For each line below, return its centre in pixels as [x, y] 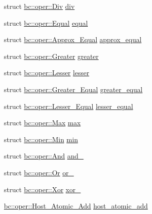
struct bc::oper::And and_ [44, 156]
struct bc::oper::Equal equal [46, 23]
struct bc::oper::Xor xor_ [42, 189]
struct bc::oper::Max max [42, 123]
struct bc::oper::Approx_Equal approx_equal [73, 39]
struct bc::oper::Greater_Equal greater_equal [73, 89]
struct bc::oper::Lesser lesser [47, 73]
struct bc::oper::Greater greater [51, 56]
